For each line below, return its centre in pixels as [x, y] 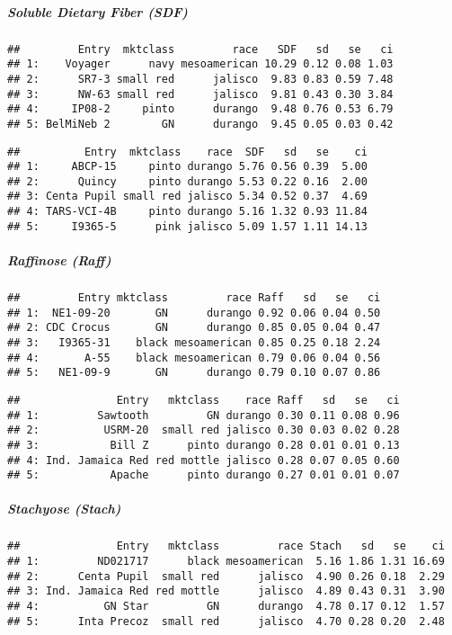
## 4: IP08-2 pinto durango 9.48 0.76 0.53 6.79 [200, 109]
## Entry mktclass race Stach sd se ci [226, 546]
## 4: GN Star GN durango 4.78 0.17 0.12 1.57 [226, 607]
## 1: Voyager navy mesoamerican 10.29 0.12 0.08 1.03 [200, 64]
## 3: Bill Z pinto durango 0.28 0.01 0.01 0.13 [204, 445]
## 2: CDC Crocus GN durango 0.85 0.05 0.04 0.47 [194, 328]
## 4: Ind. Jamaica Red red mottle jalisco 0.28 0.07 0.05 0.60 [204, 460]
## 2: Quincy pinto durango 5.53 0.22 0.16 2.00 [187, 181]
